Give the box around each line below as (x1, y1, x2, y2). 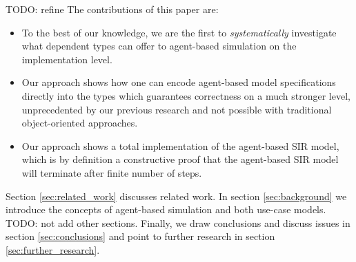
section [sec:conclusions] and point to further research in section (6, 229, 275, 243)
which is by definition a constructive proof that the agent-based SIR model (21, 152, 339, 166)
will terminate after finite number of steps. (21, 165, 202, 179)
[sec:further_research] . (6, 242, 100, 256)
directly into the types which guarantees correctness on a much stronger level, (21, 88, 350, 102)
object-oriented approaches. (21, 116, 138, 130)
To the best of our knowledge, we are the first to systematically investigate (21, 25, 337, 39)
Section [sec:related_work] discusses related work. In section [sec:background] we (6, 188, 347, 203)
